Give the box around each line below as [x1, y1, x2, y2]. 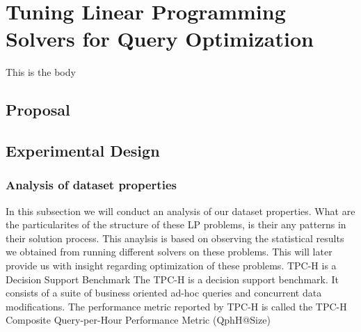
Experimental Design [6, 140, 160, 161]
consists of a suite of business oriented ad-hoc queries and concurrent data [6, 285, 322, 300]
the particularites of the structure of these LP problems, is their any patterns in [6, 217, 346, 232]
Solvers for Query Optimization [6, 24, 314, 53]
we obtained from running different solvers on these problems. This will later [6, 244, 332, 259]
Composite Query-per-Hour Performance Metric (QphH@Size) [6, 313, 271, 327]
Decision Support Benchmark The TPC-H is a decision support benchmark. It [6, 271, 339, 286]
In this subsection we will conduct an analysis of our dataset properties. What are [6, 203, 355, 218]
